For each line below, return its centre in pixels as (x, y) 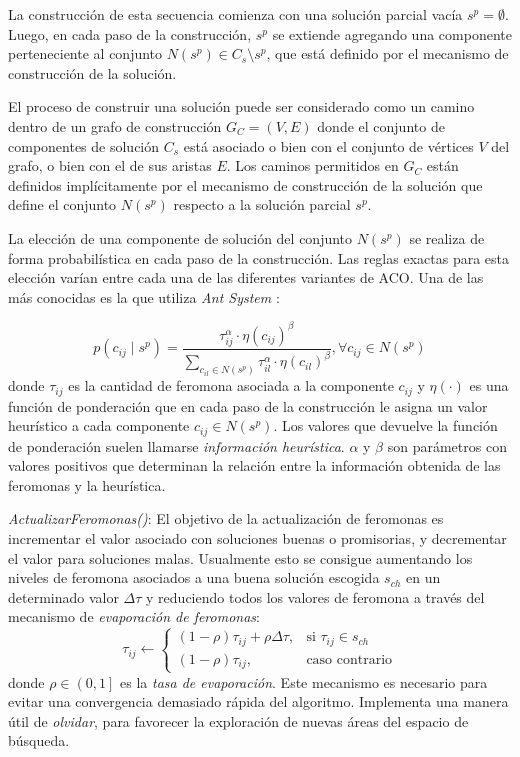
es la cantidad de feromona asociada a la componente (231, 385)
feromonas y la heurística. (87, 484)
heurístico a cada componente (99, 425)
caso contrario (349, 659)
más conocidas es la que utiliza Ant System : (144, 296)
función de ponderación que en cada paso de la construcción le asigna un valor (248, 405)
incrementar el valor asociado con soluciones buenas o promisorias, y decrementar (257, 538)
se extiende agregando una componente (392, 33)
